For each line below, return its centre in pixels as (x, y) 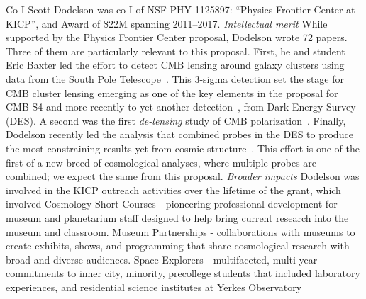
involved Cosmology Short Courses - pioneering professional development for (172, 204)
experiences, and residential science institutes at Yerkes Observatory (154, 287)
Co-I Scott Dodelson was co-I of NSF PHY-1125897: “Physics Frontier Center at (181, 9)
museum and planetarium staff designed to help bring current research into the (177, 217)
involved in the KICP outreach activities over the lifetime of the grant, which (173, 190)
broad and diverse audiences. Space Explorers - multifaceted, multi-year (162, 259)
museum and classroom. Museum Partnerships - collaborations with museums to (181, 231)
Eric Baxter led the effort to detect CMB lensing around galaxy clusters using (175, 65)
